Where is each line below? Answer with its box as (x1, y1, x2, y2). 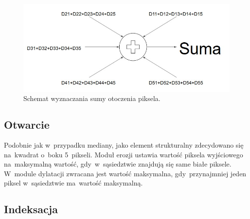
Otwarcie (4, 117, 50, 132)
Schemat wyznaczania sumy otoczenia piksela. (23, 93, 161, 103)
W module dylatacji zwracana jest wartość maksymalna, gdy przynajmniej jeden (4, 168, 247, 178)
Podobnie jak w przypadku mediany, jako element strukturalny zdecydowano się (4, 139, 244, 150)
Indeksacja (4, 202, 58, 217)
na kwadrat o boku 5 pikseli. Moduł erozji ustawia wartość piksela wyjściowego (4, 149, 243, 159)
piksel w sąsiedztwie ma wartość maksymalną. (4, 178, 143, 188)
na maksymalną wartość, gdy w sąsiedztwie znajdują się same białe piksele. (4, 159, 232, 169)
